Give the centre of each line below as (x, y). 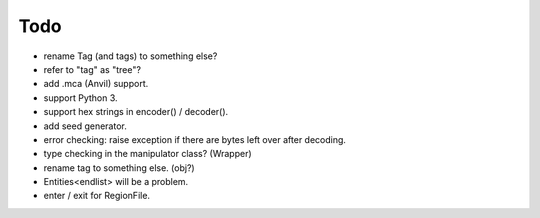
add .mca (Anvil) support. (96, 84)
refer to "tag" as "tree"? (92, 69)
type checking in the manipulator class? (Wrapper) (147, 154)
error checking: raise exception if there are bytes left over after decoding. (195, 139)
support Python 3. (81, 97)
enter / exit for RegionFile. (96, 196)
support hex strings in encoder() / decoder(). (136, 112)
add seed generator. (85, 126)
